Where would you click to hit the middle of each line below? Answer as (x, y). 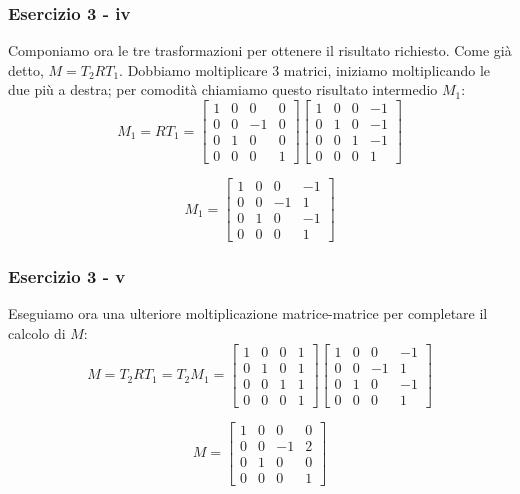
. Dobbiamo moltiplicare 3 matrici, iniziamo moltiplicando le (304, 69)
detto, (26, 69)
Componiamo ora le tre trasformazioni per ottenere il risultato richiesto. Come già (260, 50)
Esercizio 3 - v (67, 276)
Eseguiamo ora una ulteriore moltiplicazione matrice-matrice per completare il (248, 313)
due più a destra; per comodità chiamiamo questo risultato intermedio (223, 89)
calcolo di (37, 333)
